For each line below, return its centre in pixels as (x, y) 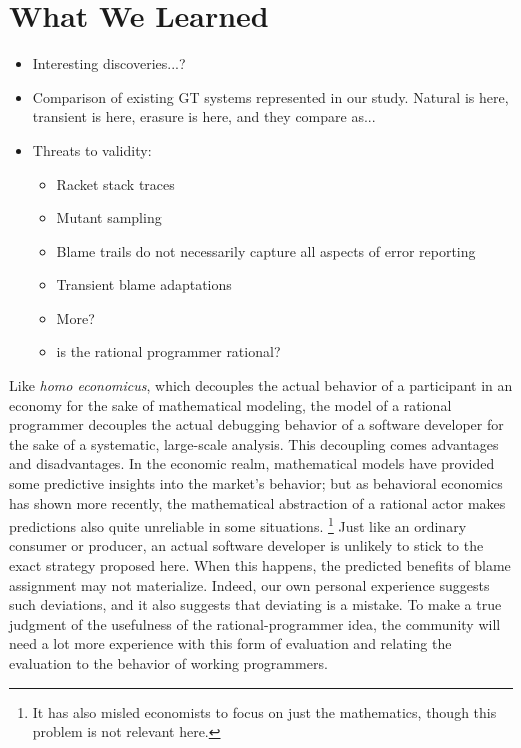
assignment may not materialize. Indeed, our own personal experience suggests (249, 584)
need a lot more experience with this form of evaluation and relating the (230, 643)
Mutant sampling (109, 217)
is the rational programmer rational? (168, 351)
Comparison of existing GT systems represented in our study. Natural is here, (270, 96)
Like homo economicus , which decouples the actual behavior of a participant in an (261, 385)
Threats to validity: (92, 149)
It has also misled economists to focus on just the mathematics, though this (264, 711)
